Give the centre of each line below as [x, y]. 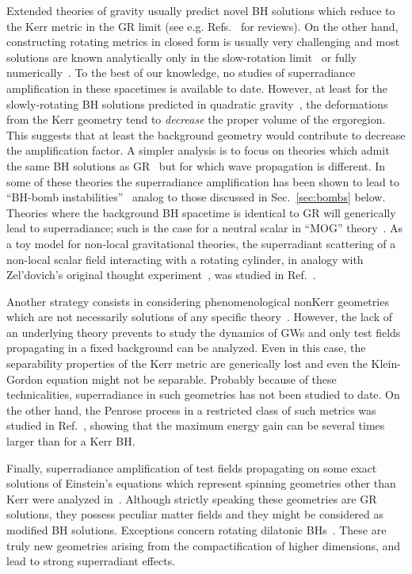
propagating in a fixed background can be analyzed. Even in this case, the [186, 348]
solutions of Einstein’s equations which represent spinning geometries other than [201, 483]
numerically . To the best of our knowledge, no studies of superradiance [181, 73]
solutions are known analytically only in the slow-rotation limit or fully [182, 57]
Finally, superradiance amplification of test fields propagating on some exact [192, 467]
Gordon [25, 379]
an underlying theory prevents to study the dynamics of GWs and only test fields [204, 332]
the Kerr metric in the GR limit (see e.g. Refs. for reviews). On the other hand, [202, 26]
